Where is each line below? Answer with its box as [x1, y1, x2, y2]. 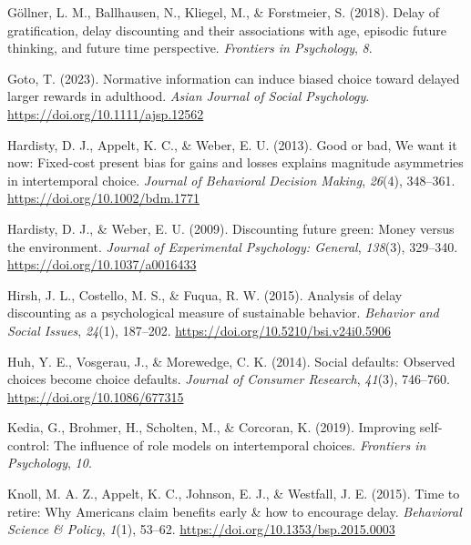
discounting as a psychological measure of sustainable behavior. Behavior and [7, 303, 439, 322]
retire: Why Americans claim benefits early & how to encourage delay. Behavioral [7, 501, 462, 520]
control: [7, 435, 50, 454]
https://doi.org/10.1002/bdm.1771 [7, 188, 200, 207]
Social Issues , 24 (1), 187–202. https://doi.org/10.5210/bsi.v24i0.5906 [7, 320, 391, 339]
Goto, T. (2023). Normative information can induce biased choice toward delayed [7, 68, 460, 87]
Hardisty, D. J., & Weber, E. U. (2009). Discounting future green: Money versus [7, 218, 455, 237]
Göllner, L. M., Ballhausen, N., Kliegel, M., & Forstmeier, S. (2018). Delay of [7, 3, 440, 21]
